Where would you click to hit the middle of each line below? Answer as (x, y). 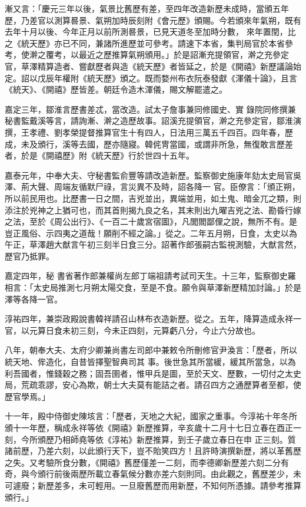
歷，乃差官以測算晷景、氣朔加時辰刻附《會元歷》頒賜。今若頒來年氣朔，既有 (153, 20)
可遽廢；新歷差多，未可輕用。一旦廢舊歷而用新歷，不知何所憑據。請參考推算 (153, 485)
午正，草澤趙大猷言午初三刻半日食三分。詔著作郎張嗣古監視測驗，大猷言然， (153, 244)
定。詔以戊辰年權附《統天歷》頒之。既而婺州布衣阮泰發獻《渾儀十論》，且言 (151, 78)
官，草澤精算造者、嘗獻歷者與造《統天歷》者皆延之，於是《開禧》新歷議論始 (153, 66)
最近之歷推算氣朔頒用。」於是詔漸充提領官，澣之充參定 (184, 55)
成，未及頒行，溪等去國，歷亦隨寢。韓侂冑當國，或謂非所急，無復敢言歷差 (149, 144)
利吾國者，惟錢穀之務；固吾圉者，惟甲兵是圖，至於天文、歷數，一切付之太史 (153, 373)
